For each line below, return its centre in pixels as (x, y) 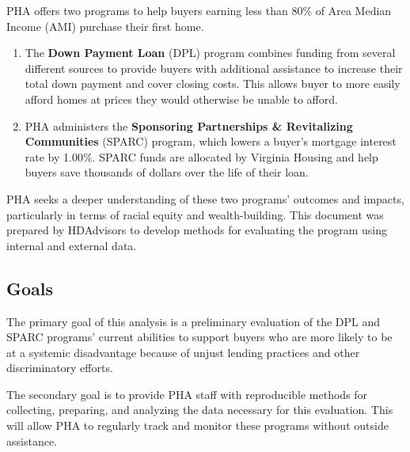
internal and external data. (72, 245)
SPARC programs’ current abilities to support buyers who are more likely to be (199, 337)
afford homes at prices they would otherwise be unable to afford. (181, 99)
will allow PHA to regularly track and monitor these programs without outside (197, 425)
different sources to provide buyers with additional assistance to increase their (214, 68)
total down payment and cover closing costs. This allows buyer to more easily (213, 84)
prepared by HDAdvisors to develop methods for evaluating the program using (197, 230)
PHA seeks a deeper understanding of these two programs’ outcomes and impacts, (205, 198)
